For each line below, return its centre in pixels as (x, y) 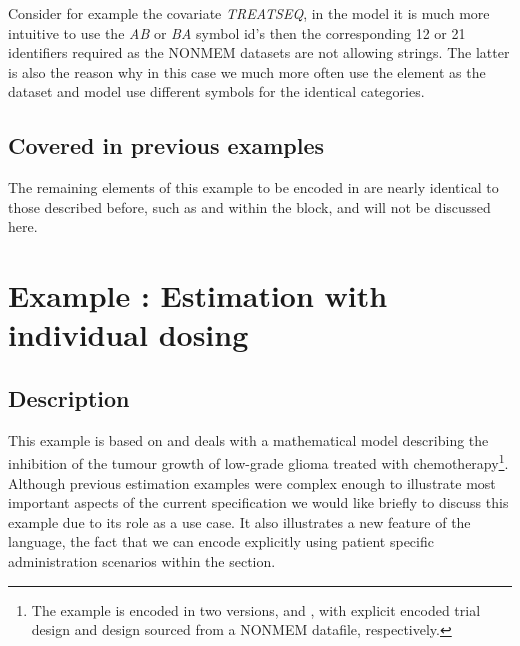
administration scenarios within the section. (142, 560)
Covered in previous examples (166, 145)
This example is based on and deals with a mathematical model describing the (248, 439)
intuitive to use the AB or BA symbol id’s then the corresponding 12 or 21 (237, 32)
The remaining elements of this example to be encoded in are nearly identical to (253, 187)
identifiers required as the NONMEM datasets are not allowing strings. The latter (259, 52)
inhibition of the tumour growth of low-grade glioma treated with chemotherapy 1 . (258, 461)
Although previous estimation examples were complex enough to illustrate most (252, 482)
